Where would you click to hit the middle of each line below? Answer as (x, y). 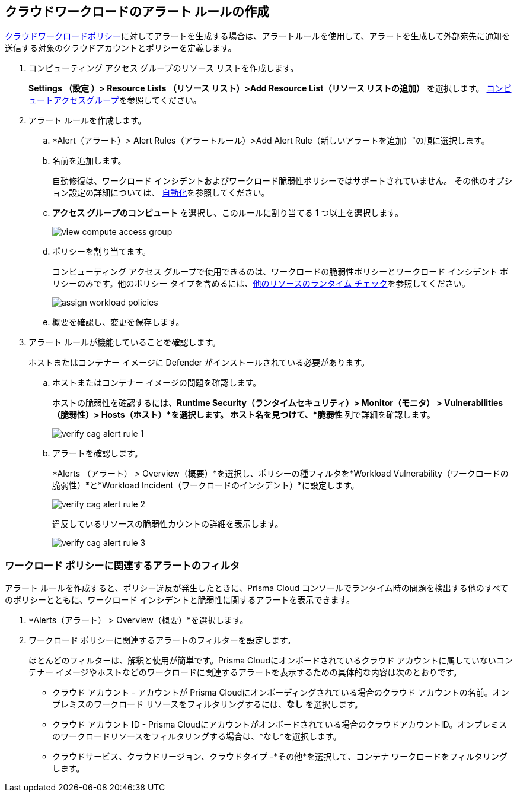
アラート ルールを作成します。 (87, 120)
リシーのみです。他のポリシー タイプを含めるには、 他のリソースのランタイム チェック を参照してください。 (261, 284)
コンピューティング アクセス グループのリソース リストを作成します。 (164, 68)
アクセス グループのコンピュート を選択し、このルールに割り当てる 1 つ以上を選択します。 (228, 213)
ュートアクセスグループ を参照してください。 (115, 100)
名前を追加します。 (89, 161)
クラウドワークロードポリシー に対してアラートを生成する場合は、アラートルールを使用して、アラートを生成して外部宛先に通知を (258, 36)
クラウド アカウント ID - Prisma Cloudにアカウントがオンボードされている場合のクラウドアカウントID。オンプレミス (280, 725)
